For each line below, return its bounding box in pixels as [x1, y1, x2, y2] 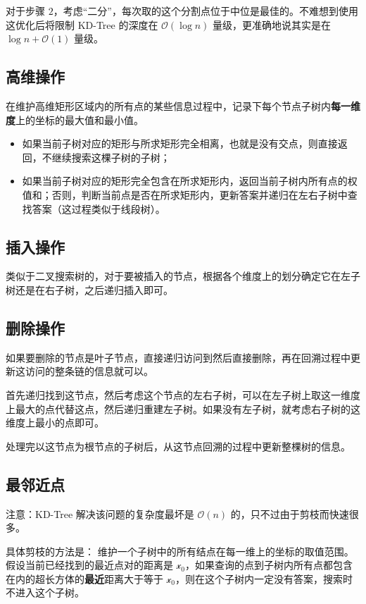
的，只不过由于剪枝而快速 [230, 506, 349, 521]
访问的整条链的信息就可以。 [25, 364, 153, 378]
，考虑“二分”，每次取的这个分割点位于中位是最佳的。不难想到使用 [53, 4, 358, 18]
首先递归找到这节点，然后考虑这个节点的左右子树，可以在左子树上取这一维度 [6, 387, 360, 402]
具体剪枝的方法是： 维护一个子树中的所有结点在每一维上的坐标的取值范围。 [6, 543, 354, 558]
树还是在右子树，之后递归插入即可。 [6, 282, 173, 297]
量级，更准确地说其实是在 [213, 17, 332, 32]
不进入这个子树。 [6, 585, 84, 600]
